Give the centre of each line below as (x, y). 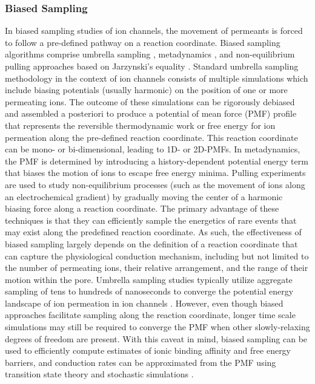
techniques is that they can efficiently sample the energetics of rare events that (151, 220)
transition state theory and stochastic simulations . (99, 374)
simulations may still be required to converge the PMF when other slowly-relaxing (157, 327)
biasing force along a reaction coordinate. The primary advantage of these (142, 208)
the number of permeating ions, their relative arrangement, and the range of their (157, 268)
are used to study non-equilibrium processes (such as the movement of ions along (155, 184)
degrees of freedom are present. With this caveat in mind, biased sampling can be (156, 338)
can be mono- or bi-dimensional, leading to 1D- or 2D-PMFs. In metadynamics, (153, 149)
